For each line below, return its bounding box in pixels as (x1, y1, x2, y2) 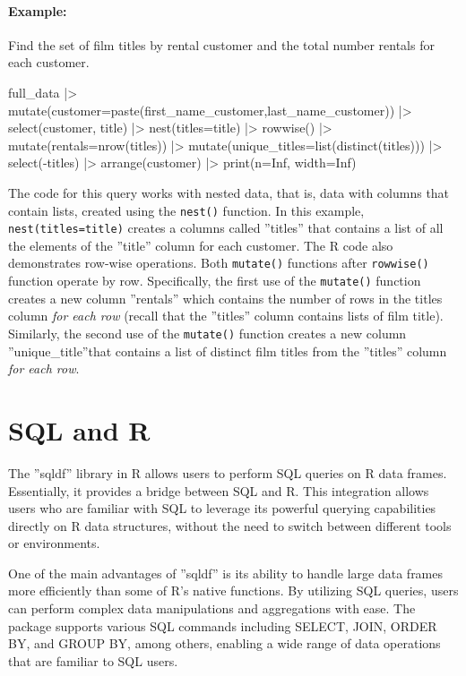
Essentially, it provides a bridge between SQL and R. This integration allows (8, 481, 429, 500)
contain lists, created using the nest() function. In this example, (8, 201, 365, 219)
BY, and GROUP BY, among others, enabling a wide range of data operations (8, 634, 441, 653)
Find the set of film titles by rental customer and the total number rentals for (8, 35, 435, 54)
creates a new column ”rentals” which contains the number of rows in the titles (8, 288, 443, 307)
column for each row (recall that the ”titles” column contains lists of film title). (8, 306, 444, 325)
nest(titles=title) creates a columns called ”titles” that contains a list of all (8, 218, 444, 237)
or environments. (8, 534, 100, 552)
